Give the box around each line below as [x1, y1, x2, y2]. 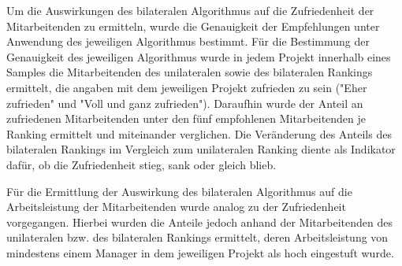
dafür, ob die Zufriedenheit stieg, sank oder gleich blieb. [6, 156, 277, 172]
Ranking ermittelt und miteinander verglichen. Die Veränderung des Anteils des [6, 125, 392, 142]
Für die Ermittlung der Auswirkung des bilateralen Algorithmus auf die [6, 183, 352, 199]
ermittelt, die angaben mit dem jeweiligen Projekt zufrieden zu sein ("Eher [6, 79, 367, 95]
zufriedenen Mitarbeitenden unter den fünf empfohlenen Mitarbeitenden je [6, 110, 367, 127]
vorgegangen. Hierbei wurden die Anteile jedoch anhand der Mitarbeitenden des [6, 213, 393, 230]
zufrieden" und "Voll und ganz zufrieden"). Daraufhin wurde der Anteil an [6, 94, 363, 111]
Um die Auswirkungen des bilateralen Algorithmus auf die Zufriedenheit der [6, 2, 374, 18]
